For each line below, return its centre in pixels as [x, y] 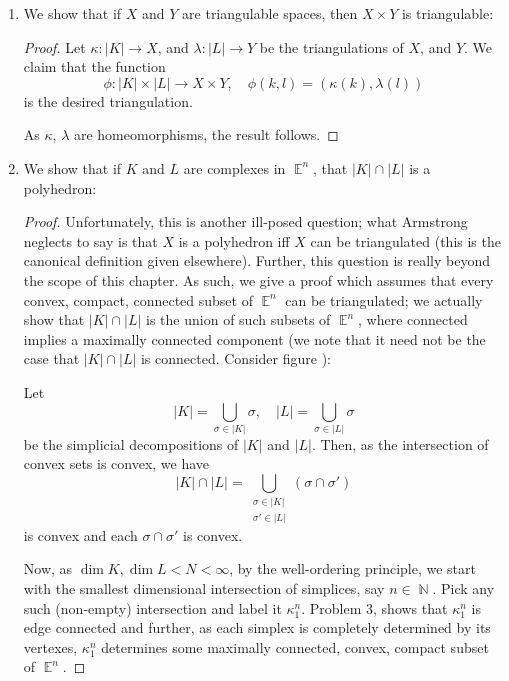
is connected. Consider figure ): [235, 358]
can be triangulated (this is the [405, 240]
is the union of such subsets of [238, 319]
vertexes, [50, 646]
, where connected [413, 319]
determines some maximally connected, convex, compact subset [295, 646]
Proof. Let [54, 46]
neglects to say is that [90, 240]
